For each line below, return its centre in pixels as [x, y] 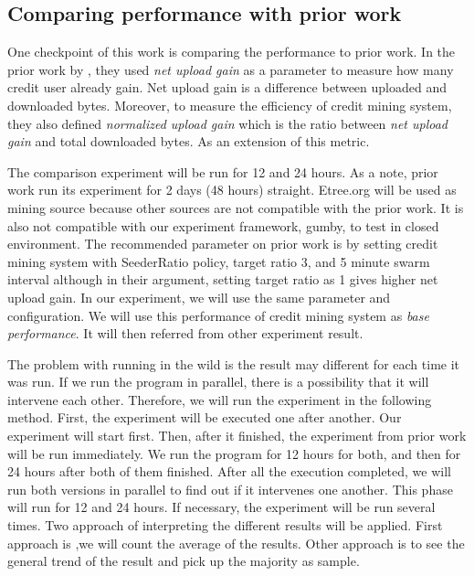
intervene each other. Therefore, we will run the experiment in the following [220, 399]
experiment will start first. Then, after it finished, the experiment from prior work [237, 436]
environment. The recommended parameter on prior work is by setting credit [223, 244]
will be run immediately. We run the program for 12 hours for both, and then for [234, 453]
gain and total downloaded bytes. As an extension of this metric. [189, 141]
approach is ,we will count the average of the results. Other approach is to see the [236, 543]
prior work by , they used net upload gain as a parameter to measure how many [231, 69]
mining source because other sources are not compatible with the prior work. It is [236, 207]
